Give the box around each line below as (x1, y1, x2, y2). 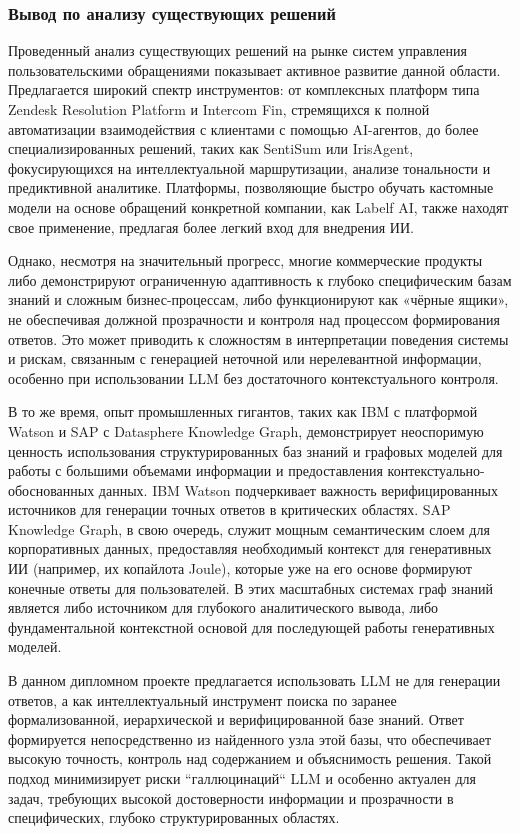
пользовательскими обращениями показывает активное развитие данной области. (8, 59, 501, 80)
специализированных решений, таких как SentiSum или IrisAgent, (8, 138, 414, 159)
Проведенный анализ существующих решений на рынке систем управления (8, 40, 467, 61)
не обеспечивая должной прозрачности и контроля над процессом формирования (8, 308, 500, 329)
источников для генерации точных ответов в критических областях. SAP (8, 499, 451, 520)
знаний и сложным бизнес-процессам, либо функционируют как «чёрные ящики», (8, 289, 509, 310)
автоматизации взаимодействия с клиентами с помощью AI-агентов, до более (8, 118, 479, 139)
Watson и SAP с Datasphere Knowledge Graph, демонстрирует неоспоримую (8, 420, 484, 441)
